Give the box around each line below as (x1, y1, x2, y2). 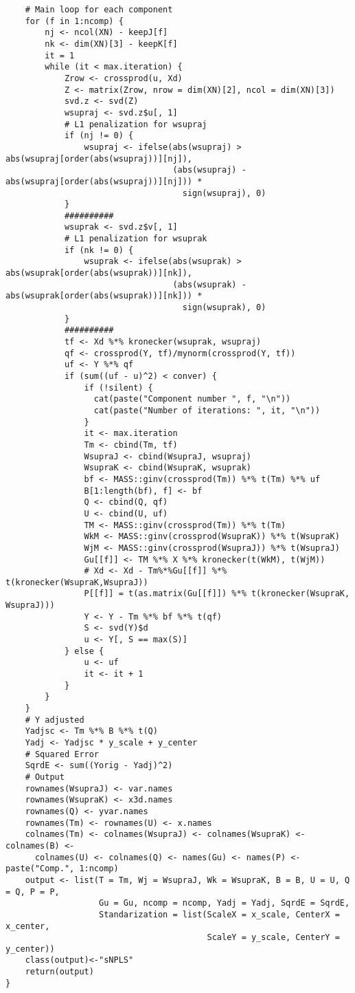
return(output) (25, 967, 94, 977)
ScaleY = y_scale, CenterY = (207, 932, 340, 943)
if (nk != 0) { (64, 245, 134, 255)
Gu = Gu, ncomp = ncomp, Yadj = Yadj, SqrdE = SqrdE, (99, 898, 350, 908)
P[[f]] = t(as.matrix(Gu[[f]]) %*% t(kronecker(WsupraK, (84, 589, 350, 599)
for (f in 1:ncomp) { (25, 16, 124, 26)
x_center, (5, 921, 50, 931)
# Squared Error (25, 749, 100, 759)
